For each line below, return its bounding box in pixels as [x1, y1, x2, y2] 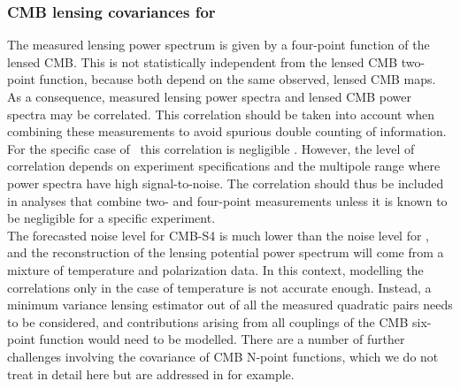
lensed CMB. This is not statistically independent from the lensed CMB [7, 52, 398, 71]
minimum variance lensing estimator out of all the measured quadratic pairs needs [7, 295, 453, 314]
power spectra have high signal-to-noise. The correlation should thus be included [7, 173, 444, 192]
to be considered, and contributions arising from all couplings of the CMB [7, 312, 409, 331]
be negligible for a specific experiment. [7, 209, 216, 227]
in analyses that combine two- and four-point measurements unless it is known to [7, 191, 448, 210]
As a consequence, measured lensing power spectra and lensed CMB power [7, 88, 411, 105]
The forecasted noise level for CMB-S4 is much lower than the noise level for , [7, 225, 429, 244]
